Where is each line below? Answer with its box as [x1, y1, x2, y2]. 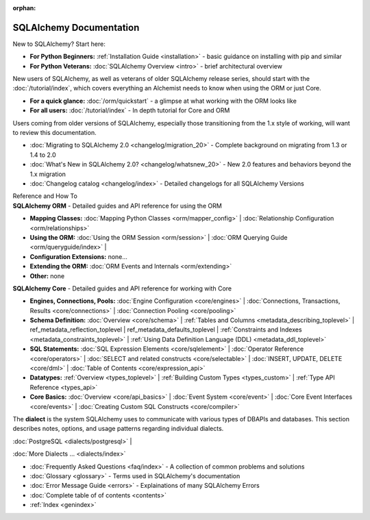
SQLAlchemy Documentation [12, 21, 140, 34]
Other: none [29, 271, 65, 280]
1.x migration [29, 170, 66, 178]
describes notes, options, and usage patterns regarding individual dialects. [12, 425, 224, 433]
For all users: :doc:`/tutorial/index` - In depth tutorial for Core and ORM [29, 106, 230, 114]
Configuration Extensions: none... [29, 252, 128, 260]
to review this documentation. [12, 129, 97, 137]
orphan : [12, 4, 36, 12]
